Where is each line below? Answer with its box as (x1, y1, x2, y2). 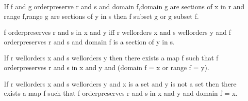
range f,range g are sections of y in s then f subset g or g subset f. (4, 11, 199, 21)
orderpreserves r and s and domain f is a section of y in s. (4, 36, 175, 46)
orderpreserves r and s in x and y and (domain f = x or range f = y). (4, 62, 209, 72)
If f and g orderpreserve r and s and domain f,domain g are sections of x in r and (4, 1, 245, 11)
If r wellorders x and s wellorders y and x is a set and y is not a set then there (4, 78, 237, 88)
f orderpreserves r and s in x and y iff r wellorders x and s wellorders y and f (4, 27, 231, 37)
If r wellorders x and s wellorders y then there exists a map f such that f (4, 53, 218, 63)
